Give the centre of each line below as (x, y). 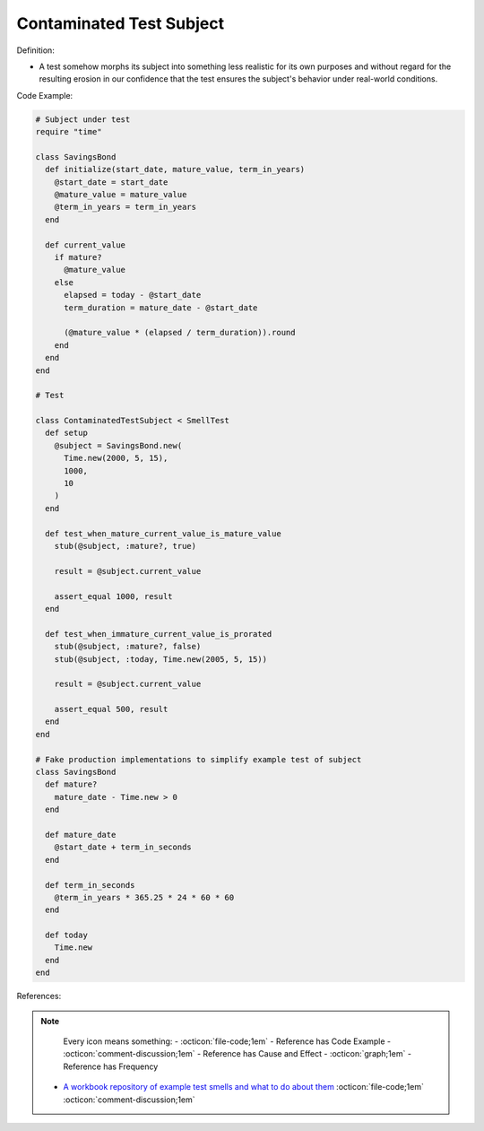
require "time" (69, 132)
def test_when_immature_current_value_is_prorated (159, 634)
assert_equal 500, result (111, 709)
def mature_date (81, 835)
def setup (67, 433)
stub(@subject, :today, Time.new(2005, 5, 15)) (161, 659)
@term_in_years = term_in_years (125, 207)
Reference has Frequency (111, 1066)
